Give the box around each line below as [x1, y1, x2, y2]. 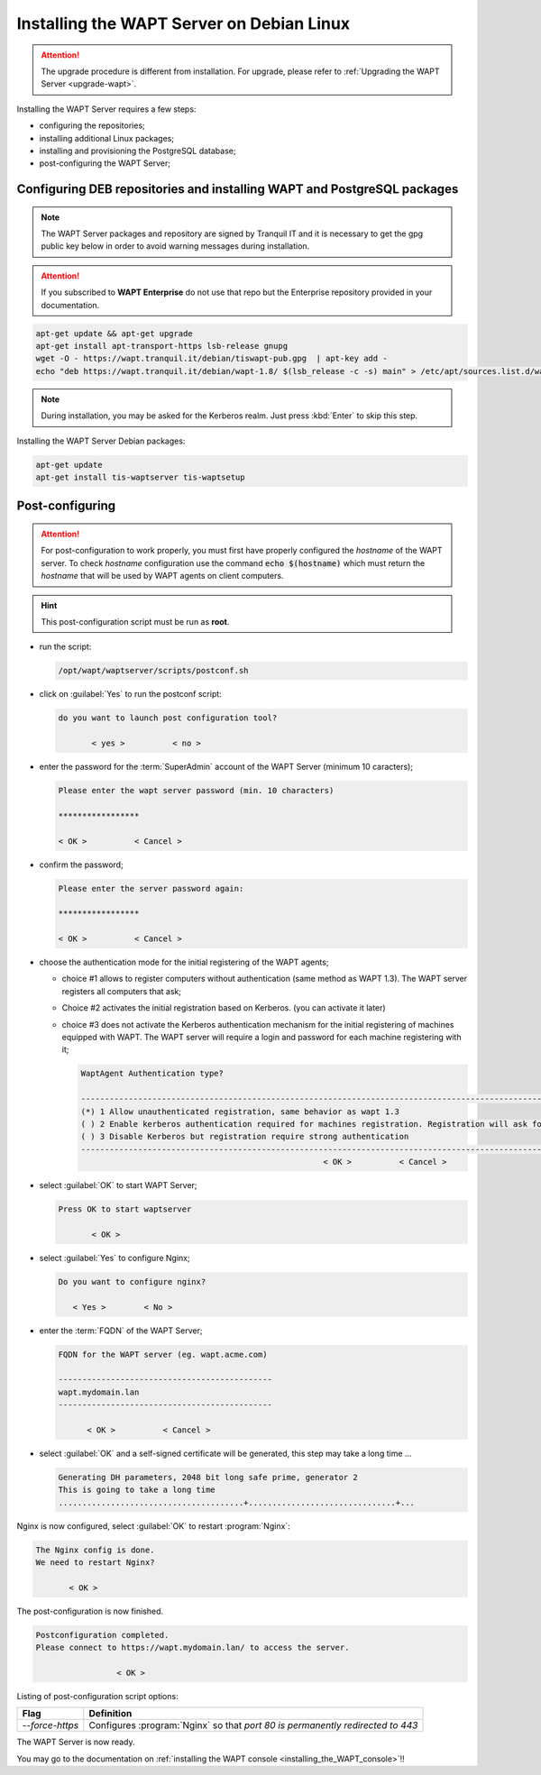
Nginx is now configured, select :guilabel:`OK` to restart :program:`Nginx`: [16, 1520, 290, 1532]
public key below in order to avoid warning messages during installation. [41, 241, 310, 252]
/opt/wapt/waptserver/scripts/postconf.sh [58, 665, 249, 676]
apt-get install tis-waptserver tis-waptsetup [35, 471, 245, 482]
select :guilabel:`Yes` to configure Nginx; [39, 1252, 190, 1263]
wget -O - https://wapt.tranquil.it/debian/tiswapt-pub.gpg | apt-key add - [35, 353, 388, 364]
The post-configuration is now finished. [16, 1606, 164, 1616]
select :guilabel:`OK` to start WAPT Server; [39, 1180, 197, 1191]
